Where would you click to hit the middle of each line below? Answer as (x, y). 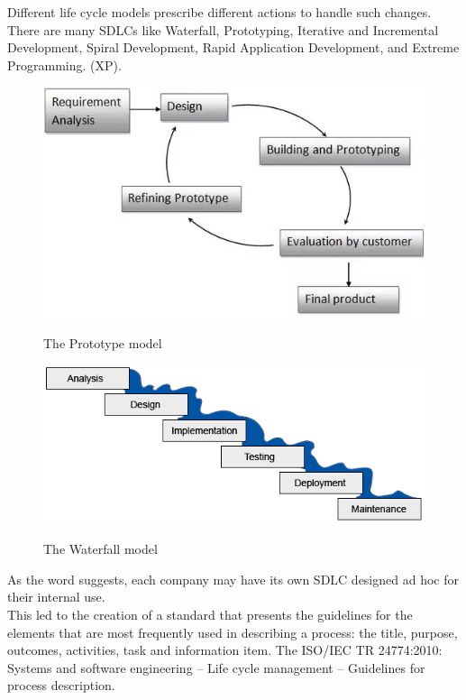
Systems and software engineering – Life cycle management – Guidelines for (216, 667)
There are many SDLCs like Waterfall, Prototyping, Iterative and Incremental (223, 29)
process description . (61, 685)
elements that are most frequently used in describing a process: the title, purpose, (233, 632)
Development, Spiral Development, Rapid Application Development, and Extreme (233, 47)
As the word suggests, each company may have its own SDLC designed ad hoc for (233, 579)
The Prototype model (103, 343)
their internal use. (56, 597)
